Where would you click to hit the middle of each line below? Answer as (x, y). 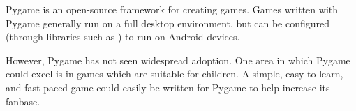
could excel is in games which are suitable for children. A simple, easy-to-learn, (175, 74)
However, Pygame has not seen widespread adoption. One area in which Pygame (178, 60)
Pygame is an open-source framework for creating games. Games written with (172, 9)
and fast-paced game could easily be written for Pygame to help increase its (168, 87)
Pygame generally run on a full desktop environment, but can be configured (168, 23)
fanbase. (23, 101)
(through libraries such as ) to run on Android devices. (123, 37)
